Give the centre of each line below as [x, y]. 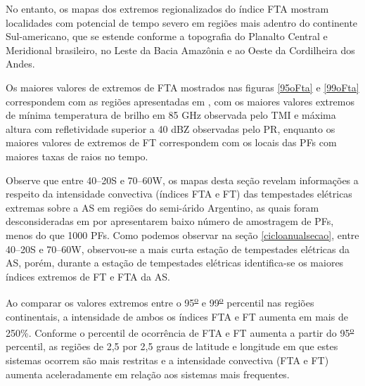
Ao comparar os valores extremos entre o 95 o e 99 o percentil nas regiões [160, 301]
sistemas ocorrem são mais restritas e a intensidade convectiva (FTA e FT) [167, 360]
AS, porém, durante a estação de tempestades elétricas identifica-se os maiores [175, 263]
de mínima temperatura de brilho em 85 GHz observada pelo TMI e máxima [171, 115]
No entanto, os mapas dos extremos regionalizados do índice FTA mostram [167, 8]
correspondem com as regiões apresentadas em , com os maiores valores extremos [180, 101]
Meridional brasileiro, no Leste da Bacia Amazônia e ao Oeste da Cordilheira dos [180, 50]
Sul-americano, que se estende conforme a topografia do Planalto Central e [167, 36]
